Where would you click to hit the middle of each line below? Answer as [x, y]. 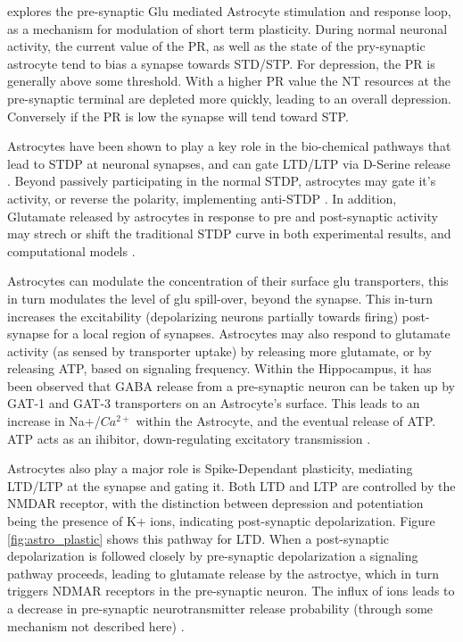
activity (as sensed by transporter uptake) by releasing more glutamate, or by [219, 350]
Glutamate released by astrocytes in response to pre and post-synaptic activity [223, 216]
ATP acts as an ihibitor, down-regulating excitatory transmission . [189, 438]
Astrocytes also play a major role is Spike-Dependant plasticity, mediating [210, 468]
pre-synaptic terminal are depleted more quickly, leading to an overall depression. [229, 98]
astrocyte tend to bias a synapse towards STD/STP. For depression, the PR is [221, 63]
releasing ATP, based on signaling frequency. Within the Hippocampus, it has [219, 368]
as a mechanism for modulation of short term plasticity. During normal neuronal [227, 28]
